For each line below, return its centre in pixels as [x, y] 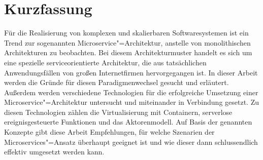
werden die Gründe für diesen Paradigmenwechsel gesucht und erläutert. [117, 82]
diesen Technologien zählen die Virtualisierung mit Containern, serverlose [118, 112]
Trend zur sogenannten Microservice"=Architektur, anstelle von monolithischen [127, 42]
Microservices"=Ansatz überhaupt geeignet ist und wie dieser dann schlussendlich [131, 142]
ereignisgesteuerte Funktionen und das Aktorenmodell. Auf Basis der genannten [128, 122]
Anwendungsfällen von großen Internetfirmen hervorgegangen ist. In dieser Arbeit [131, 72]
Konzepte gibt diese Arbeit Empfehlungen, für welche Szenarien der [109, 132]
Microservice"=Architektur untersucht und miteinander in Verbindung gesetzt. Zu [132, 102]
